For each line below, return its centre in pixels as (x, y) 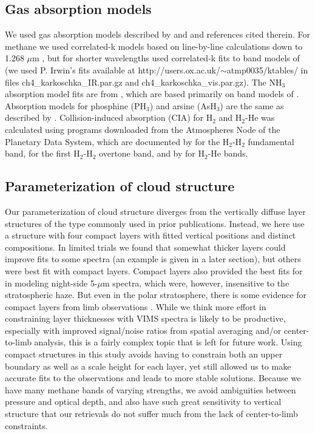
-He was (260, 117)
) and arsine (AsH (183, 105)
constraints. (26, 425)
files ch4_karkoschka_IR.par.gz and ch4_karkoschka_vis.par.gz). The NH (144, 82)
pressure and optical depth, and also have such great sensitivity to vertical (143, 402)
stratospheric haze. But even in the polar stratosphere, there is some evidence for (156, 295)
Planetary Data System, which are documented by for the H (117, 141)
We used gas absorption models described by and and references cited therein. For (157, 34)
